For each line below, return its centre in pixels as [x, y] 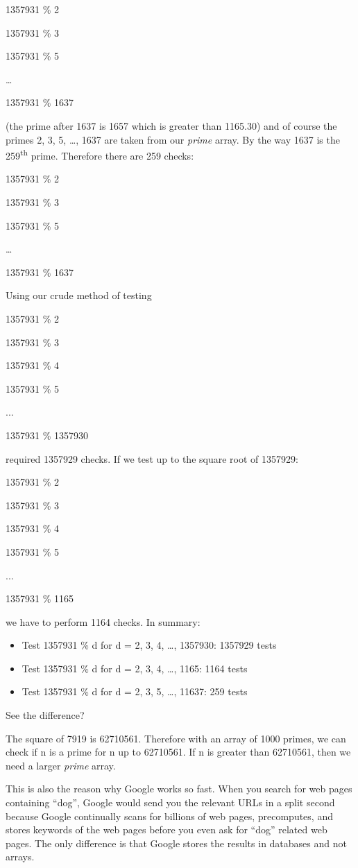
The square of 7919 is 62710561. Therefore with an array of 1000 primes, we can [176, 738]
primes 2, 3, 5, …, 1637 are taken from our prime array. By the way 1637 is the [173, 139]
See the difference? [45, 715]
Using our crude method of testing [79, 295]
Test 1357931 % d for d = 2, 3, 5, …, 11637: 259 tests [135, 691]
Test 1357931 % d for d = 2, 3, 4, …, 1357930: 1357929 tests [149, 645]
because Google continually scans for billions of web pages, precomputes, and [169, 816]
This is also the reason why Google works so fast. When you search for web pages [179, 789]
